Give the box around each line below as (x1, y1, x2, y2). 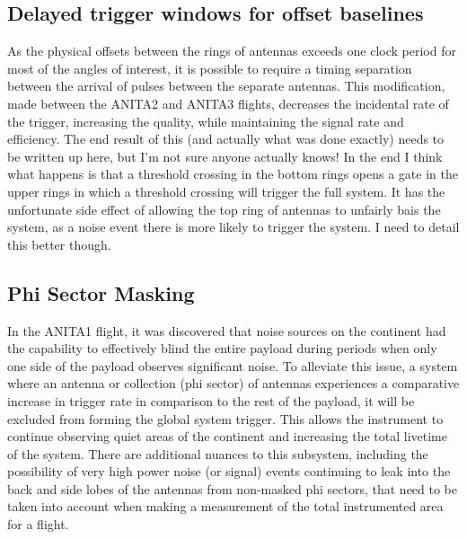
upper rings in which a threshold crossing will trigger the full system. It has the (7, 181, 445, 200)
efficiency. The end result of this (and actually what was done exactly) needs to (7, 129, 445, 148)
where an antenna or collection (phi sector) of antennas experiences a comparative (7, 374, 460, 393)
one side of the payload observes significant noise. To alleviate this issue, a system (7, 356, 458, 375)
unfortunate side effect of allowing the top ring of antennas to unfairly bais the (7, 199, 441, 218)
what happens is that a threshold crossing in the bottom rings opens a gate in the (7, 164, 458, 183)
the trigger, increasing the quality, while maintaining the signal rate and (7, 111, 404, 130)
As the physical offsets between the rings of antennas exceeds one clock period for (7, 41, 456, 60)
